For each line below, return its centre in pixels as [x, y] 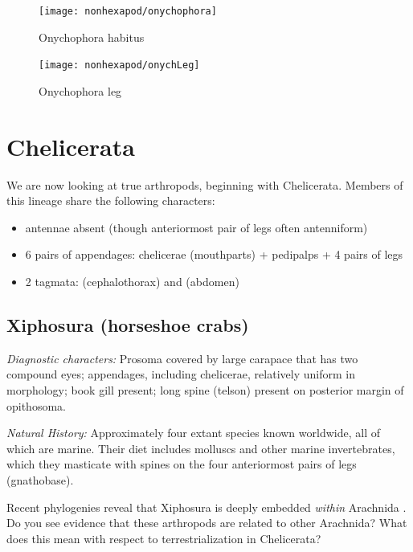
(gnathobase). [40, 479]
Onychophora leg [80, 90]
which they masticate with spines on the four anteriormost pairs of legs [182, 464]
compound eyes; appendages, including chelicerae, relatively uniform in [181, 374]
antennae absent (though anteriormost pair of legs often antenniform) [196, 227]
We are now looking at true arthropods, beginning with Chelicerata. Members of [205, 184]
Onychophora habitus [92, 37]
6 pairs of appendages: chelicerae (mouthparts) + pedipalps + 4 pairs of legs [214, 254]
